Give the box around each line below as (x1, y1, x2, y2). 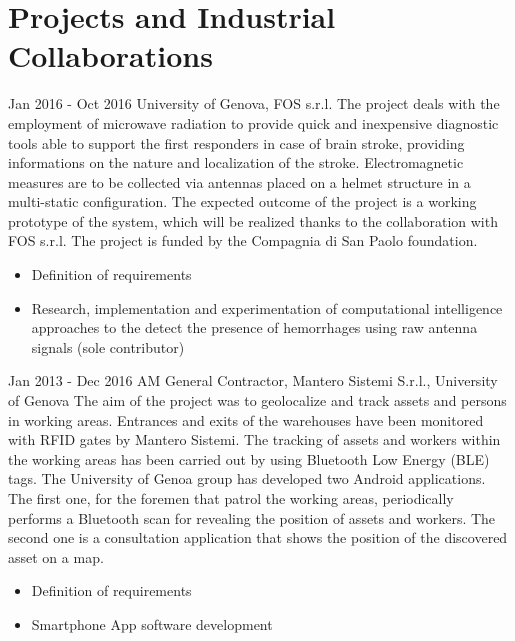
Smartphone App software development (31, 613, 273, 634)
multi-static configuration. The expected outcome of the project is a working (8, 191, 477, 212)
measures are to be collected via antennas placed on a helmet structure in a (8, 171, 471, 192)
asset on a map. (8, 546, 104, 567)
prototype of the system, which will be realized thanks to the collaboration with (8, 210, 498, 231)
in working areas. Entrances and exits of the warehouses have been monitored (8, 409, 484, 430)
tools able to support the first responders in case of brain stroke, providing (8, 132, 465, 153)
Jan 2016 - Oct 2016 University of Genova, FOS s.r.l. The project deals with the (8, 93, 500, 114)
